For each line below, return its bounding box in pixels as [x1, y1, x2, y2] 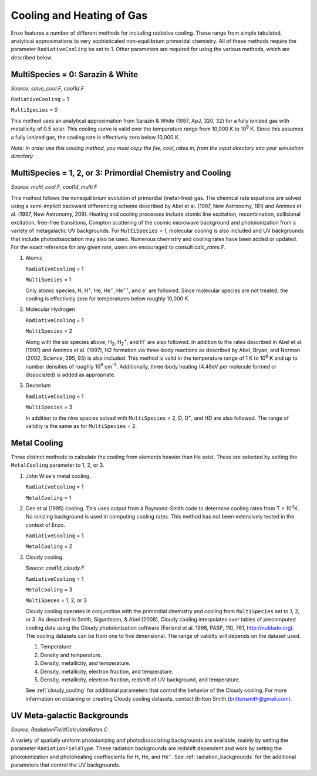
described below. [11, 53, 53, 61]
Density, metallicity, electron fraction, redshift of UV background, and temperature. [40, 676, 241, 683]
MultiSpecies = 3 [25, 403, 73, 411]
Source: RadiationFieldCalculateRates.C [11, 726, 108, 733]
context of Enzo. [25, 521, 66, 529]
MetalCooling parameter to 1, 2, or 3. [11, 461, 104, 469]
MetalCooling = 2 [25, 543, 73, 550]
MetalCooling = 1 [25, 494, 72, 501]
